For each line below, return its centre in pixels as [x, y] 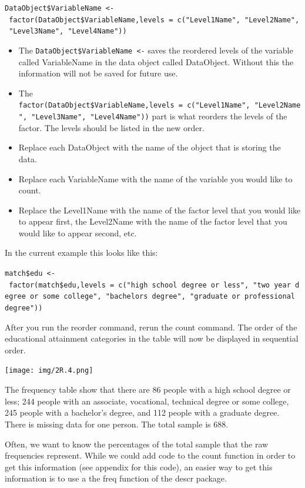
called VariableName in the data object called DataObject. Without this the [156, 61]
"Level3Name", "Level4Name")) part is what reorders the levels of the [159, 116]
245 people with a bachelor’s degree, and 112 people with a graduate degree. [142, 412]
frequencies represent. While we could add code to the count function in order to [150, 455]
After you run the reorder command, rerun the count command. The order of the [151, 327]
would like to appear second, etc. [78, 233]
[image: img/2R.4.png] [49, 371]
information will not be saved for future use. [98, 73]
